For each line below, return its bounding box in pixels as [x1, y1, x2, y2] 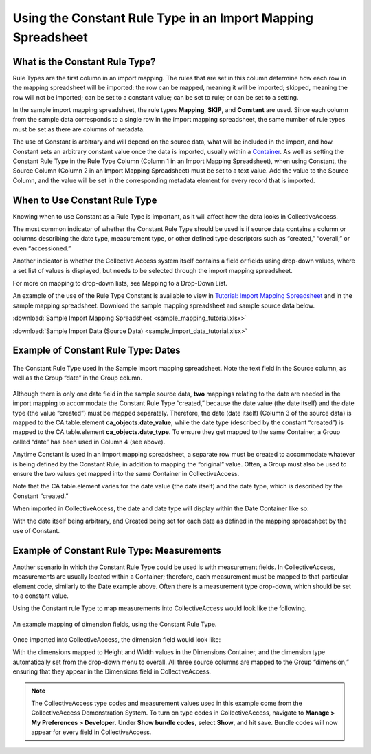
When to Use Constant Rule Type [12, 194, 157, 206]
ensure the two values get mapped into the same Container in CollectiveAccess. [12, 469, 240, 477]
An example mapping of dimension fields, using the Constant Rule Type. [12, 620, 217, 628]
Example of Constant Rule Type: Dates [12, 345, 181, 356]
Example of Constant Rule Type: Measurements [12, 544, 221, 557]
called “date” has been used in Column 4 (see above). [12, 438, 166, 446]
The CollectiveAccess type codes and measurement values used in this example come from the [31, 699, 302, 708]
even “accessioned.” [12, 244, 71, 252]
